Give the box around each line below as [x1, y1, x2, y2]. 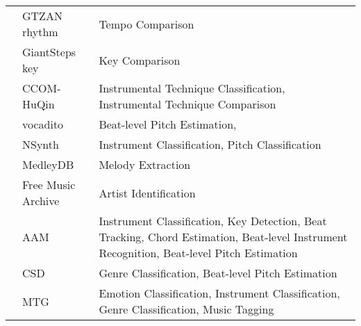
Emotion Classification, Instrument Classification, [99, 285, 340, 301]
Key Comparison [99, 51, 180, 68]
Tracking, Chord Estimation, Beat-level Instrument [99, 229, 348, 245]
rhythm [22, 24, 58, 40]
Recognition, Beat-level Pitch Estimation [99, 245, 298, 261]
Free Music [22, 177, 76, 193]
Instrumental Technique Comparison [99, 96, 276, 112]
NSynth [22, 136, 59, 152]
